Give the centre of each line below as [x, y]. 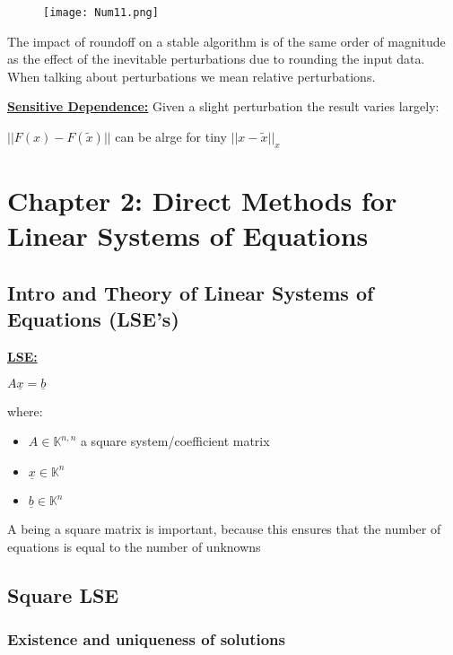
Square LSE [63, 595]
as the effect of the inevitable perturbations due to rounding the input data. [216, 59]
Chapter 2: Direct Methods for [202, 201]
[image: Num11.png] [101, 13]
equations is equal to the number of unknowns [134, 547]
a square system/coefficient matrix [175, 441]
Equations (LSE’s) [93, 319]
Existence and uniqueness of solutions [146, 639]
